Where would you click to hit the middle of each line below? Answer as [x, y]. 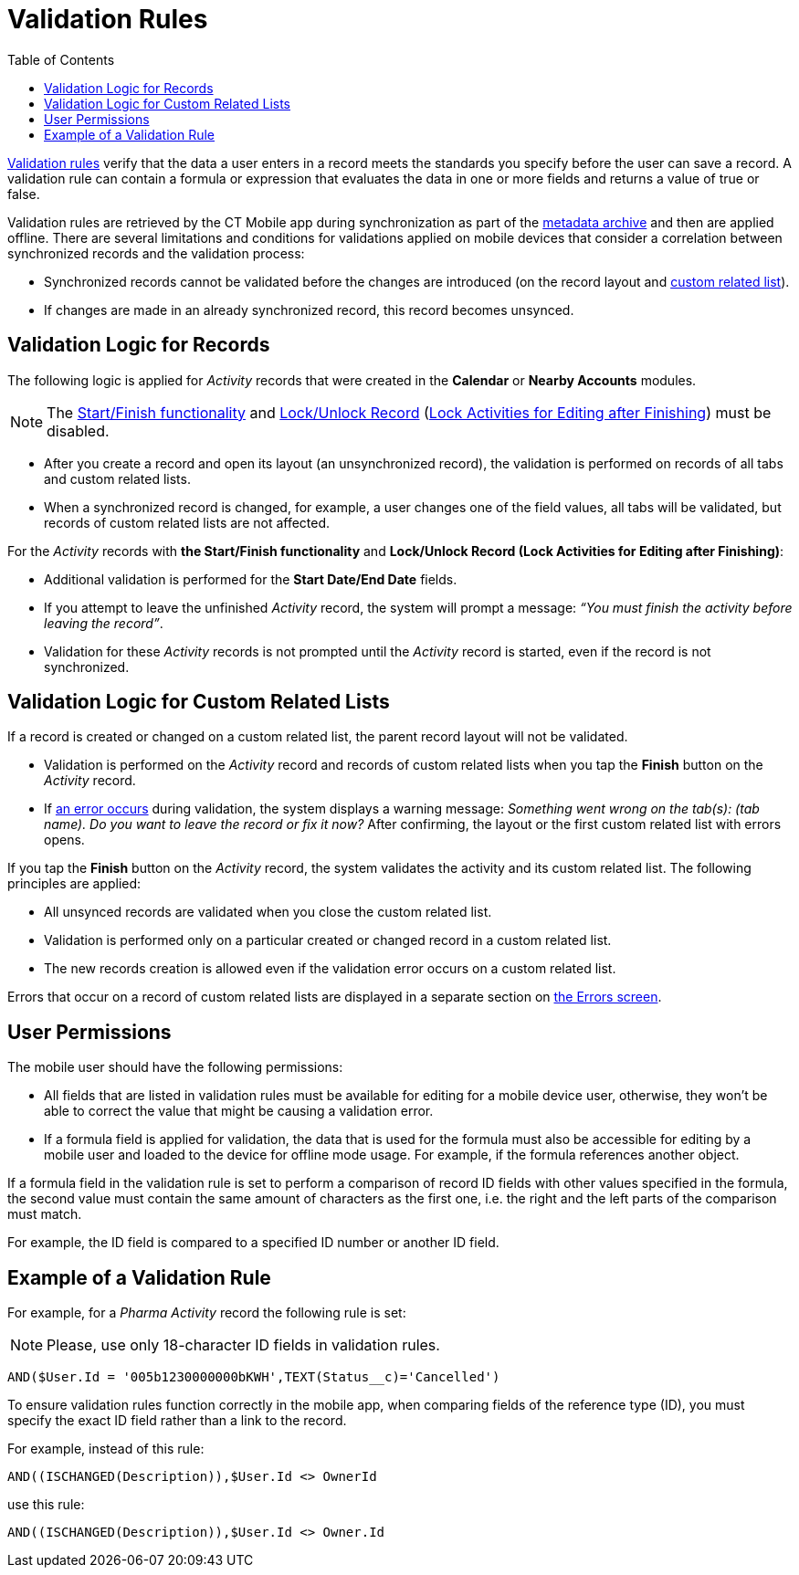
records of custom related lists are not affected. [187, 522]
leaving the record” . [104, 623]
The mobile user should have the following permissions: [175, 1067]
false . [24, 194]
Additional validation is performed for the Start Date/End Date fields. [251, 579]
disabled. [78, 430]
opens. [64, 840]
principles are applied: [74, 884]
